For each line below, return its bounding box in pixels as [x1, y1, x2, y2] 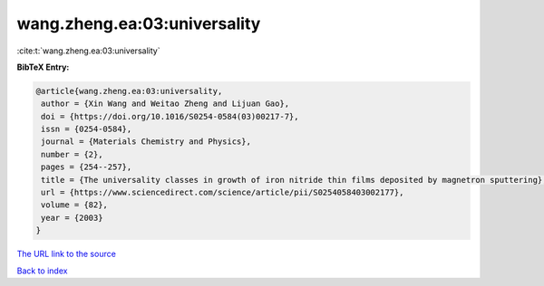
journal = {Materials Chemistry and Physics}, [41, 137, 251, 147]
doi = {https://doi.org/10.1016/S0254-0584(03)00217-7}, [41, 111, 299, 121]
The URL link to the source [16, 249, 117, 260]
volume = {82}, [41, 200, 109, 210]
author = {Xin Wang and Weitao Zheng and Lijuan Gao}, [41, 99, 290, 109]
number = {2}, [41, 149, 103, 159]
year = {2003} [41, 213, 103, 223]
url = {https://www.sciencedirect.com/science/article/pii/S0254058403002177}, [41, 187, 404, 198]
